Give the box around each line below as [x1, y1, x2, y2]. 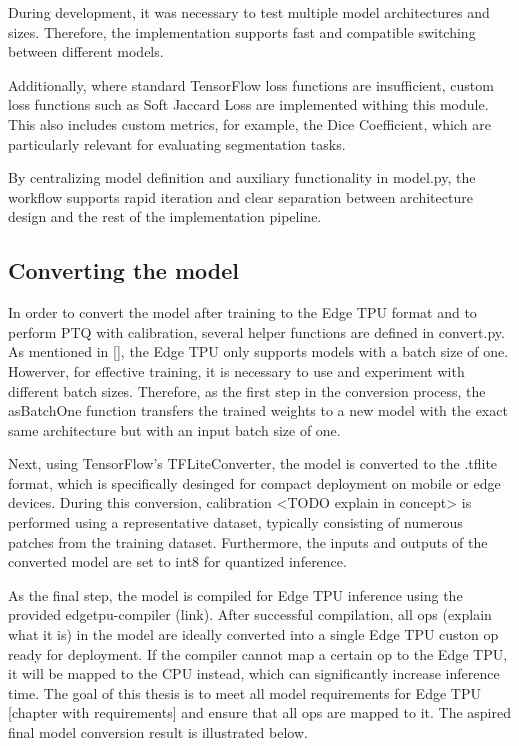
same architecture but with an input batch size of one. [8, 419, 341, 440]
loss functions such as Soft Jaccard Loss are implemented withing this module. [8, 94, 489, 115]
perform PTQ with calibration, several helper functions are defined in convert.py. [8, 321, 505, 342]
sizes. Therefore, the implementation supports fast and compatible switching [8, 21, 476, 42]
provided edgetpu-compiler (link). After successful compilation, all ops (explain [8, 604, 492, 625]
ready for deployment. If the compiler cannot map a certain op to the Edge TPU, [8, 643, 508, 664]
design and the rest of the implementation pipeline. [8, 206, 322, 227]
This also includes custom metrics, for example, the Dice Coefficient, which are [8, 113, 491, 134]
